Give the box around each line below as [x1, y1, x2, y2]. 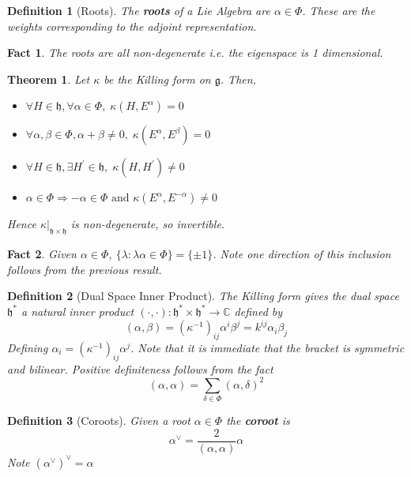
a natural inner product [21, 302, 134, 319]
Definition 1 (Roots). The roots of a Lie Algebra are [7, 2, 270, 18]
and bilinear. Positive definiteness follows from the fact [7, 360, 273, 377]
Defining [7, 339, 48, 355]
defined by [234, 302, 283, 319]
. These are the [302, 2, 375, 18]
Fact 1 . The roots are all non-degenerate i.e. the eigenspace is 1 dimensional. [7, 44, 383, 61]
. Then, [220, 70, 256, 87]
